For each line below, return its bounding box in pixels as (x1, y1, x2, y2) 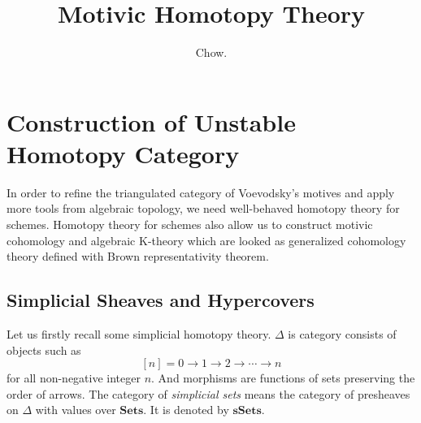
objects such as (7, 341, 81, 358)
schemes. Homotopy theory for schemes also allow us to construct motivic (7, 216, 373, 233)
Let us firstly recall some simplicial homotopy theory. (7, 326, 271, 343)
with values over (35, 401, 116, 418)
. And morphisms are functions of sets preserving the (151, 369, 415, 386)
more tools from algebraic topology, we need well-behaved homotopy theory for (7, 200, 400, 217)
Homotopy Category (7, 136, 240, 170)
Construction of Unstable (7, 105, 296, 138)
